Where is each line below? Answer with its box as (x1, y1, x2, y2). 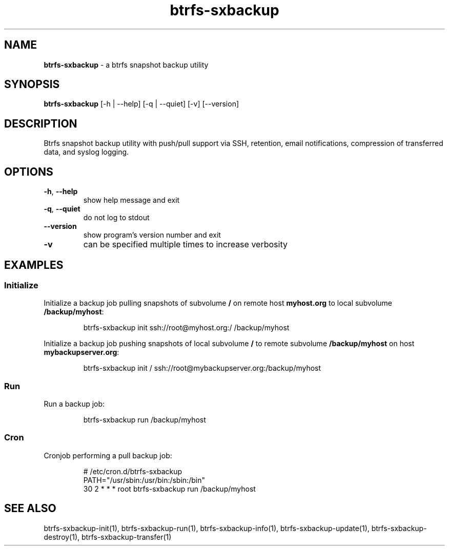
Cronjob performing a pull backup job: (44, 451, 172, 460)
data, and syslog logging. (44, 147, 129, 157)
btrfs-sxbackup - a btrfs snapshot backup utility (44, 60, 209, 69)
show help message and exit (83, 196, 180, 205)
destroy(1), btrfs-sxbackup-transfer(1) (44, 532, 172, 541)
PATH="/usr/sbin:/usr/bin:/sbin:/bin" (83, 475, 205, 484)
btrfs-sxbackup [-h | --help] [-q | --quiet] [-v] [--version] (44, 99, 239, 109)
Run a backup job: (44, 399, 105, 409)
